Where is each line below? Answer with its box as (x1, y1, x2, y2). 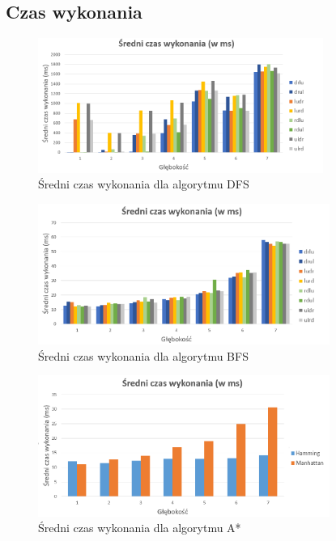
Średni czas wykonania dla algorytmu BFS (38, 347, 249, 364)
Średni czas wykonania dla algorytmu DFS (38, 175, 249, 192)
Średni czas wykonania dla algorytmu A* (38, 519, 241, 536)
